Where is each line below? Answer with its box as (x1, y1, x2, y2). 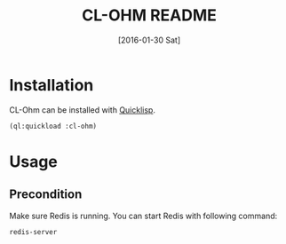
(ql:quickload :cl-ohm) (9, 122, 98, 130)
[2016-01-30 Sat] (117, 35, 181, 45)
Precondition (9, 187, 83, 202)
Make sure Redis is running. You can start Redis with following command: (9, 210, 278, 221)
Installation (9, 75, 94, 95)
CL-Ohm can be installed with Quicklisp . (9, 104, 155, 115)
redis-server (9, 227, 58, 236)
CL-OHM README (81, 5, 218, 26)
